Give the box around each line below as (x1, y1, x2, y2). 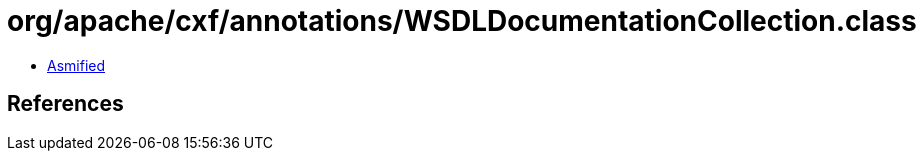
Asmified (47, 56, 106, 74)
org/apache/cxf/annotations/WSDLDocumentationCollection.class (7, 4, 917, 38)
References (7, 91, 124, 117)
